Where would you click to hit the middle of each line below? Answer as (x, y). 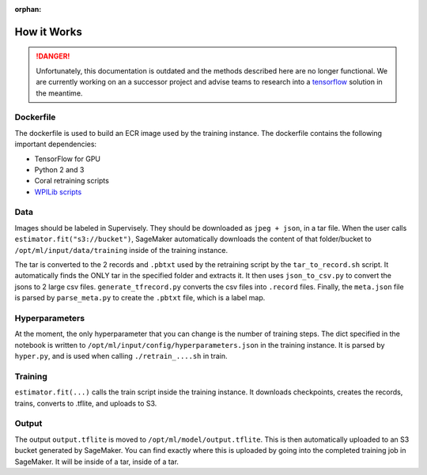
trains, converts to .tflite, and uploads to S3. (86, 403)
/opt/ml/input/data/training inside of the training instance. (121, 250)
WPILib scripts (58, 192)
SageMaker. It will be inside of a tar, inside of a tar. (97, 462)
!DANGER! (53, 56)
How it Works (48, 32)
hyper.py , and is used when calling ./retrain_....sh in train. (121, 356)
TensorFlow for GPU (68, 159)
